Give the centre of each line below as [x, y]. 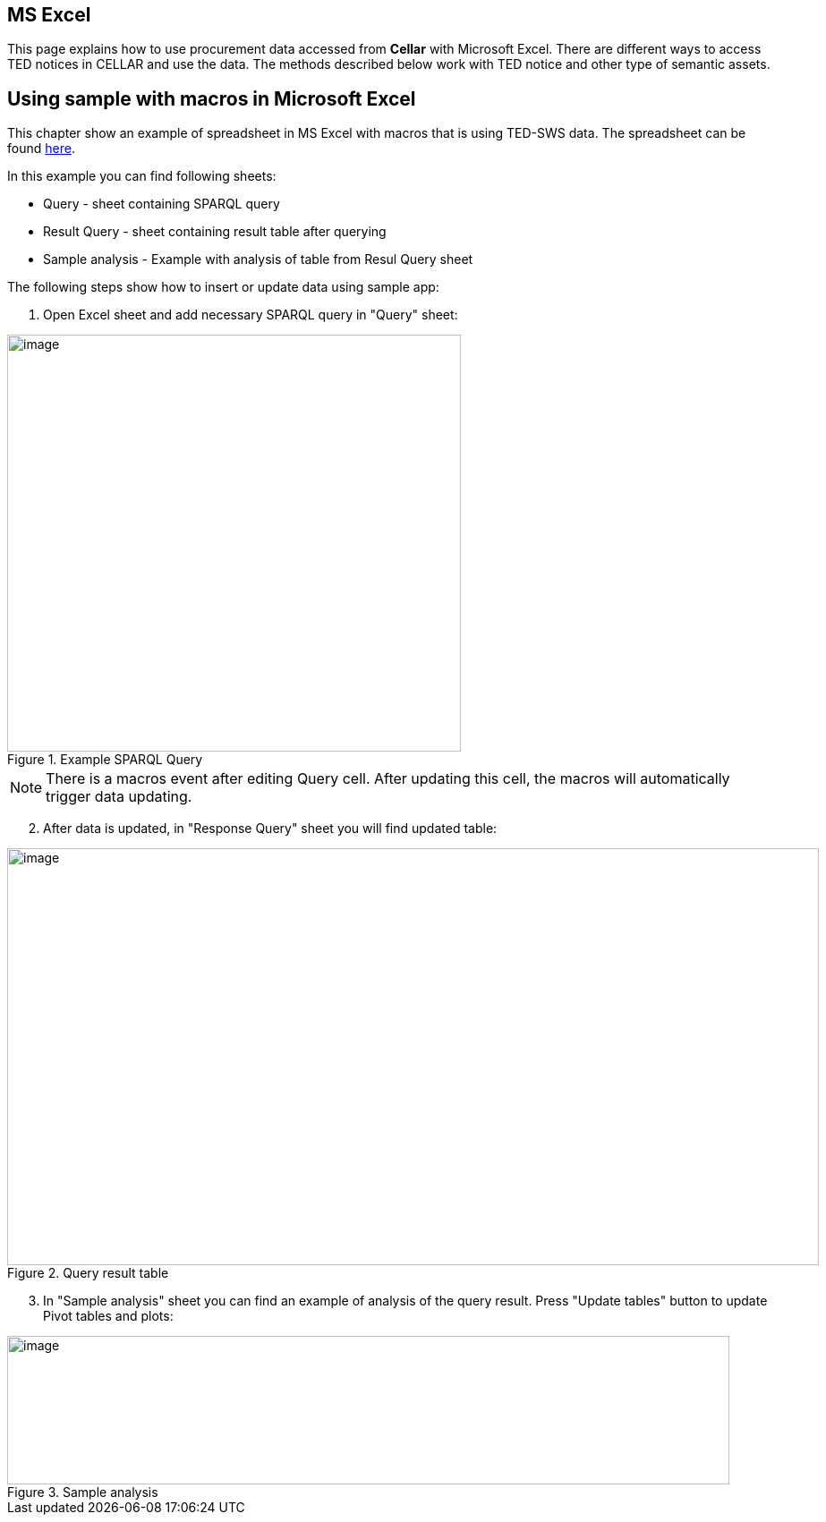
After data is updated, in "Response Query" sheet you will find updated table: [270, 829]
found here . [41, 149]
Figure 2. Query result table [88, 1273]
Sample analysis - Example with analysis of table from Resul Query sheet [258, 259]
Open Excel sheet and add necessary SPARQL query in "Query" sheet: [251, 315]
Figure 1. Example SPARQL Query [105, 760]
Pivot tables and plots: [108, 1316]
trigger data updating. [119, 797]
